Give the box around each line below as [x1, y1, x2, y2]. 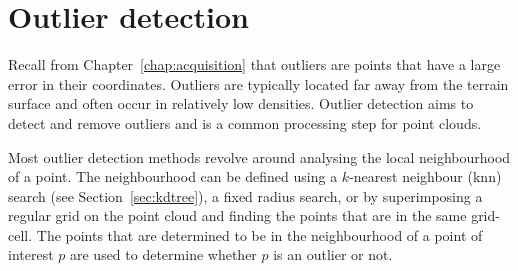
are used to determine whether [69, 244, 257, 265]
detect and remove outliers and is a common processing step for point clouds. [8, 112, 482, 133]
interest [8, 244, 54, 265]
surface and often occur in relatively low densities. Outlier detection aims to [8, 93, 474, 114]
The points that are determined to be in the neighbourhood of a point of [36, 224, 483, 245]
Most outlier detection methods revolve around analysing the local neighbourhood [8, 146, 511, 167]
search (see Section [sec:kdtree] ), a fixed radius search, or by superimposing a [8, 185, 483, 206]
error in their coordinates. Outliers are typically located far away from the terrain [8, 73, 509, 94]
